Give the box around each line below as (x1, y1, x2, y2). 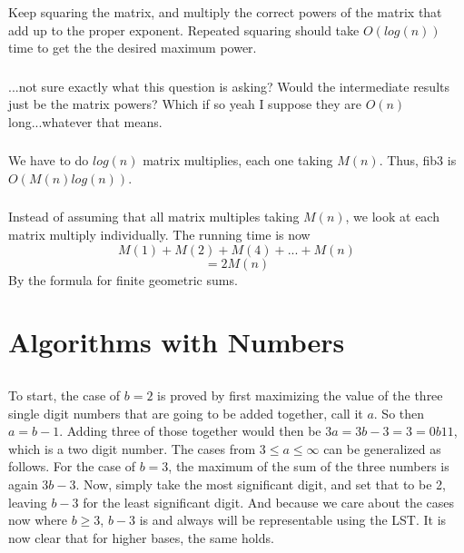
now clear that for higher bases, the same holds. (8, 528, 274, 547)
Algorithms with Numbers (8, 323, 345, 360)
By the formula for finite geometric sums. (8, 270, 238, 289)
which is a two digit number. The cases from (8, 439, 256, 458)
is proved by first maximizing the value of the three (157, 385, 443, 404)
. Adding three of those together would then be (59, 421, 321, 440)
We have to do (8, 151, 89, 170)
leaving (8, 492, 47, 511)
